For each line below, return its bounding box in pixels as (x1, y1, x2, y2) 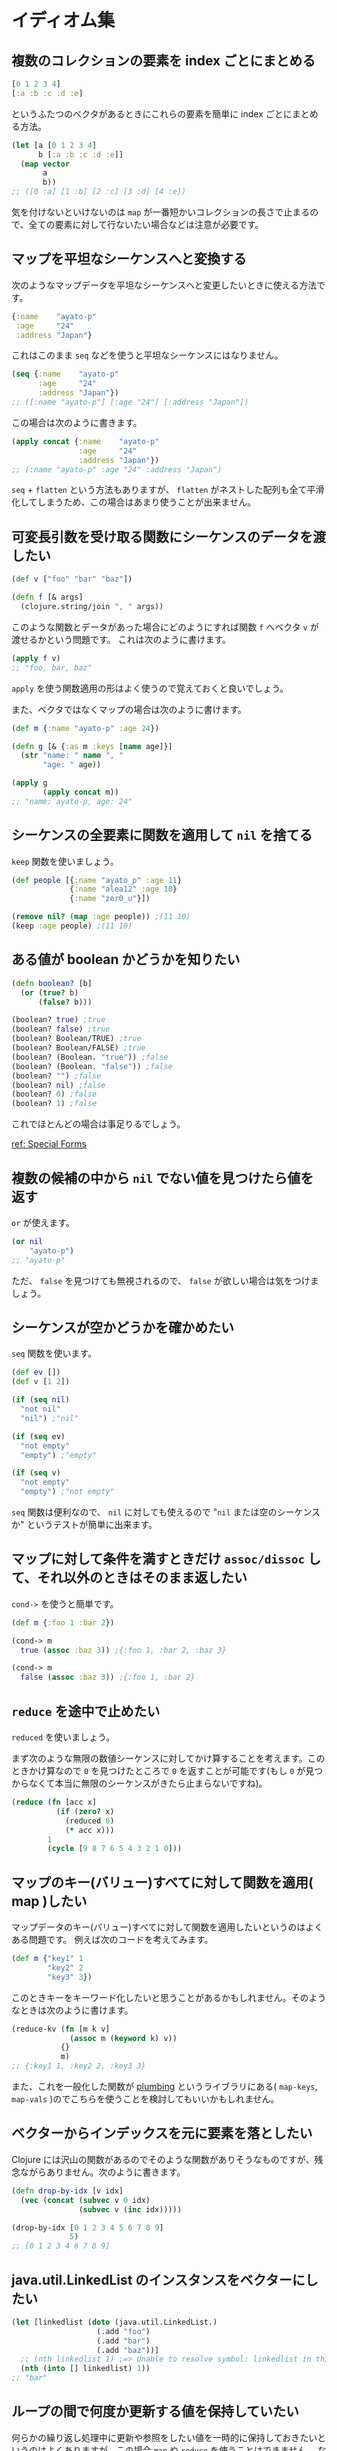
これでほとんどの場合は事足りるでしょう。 (11, 1118, 186, 1130)
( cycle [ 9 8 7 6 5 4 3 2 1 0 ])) (47, 1844, 183, 1854)
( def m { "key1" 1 (11, 1954, 84, 1964)
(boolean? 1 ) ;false (11, 1099, 98, 1109)
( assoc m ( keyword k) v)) (69, 2033, 178, 2043)
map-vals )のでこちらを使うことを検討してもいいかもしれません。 (11, 2093, 280, 2105)
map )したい (11, 1892, 88, 1910)
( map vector (20, 159, 71, 169)
